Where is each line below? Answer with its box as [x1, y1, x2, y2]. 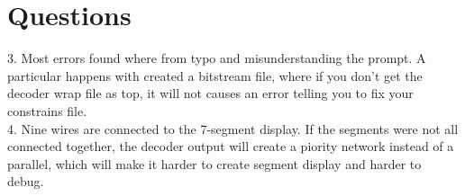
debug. [7, 172, 44, 191]
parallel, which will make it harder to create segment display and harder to [7, 154, 422, 173]
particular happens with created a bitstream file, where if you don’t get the [7, 66, 423, 85]
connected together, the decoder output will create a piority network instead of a [7, 137, 454, 156]
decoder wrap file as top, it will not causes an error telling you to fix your [7, 84, 414, 102]
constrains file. [7, 101, 87, 120]
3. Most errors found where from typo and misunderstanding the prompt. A [7, 49, 426, 67]
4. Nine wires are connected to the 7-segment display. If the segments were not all [7, 119, 459, 138]
